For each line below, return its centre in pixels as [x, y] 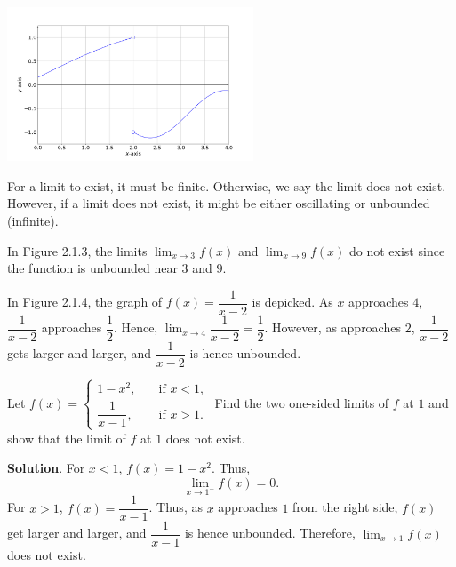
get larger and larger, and [77, 533]
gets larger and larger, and [80, 353]
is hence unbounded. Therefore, [270, 533]
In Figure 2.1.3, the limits [77, 250]
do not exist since [397, 250]
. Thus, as [176, 507]
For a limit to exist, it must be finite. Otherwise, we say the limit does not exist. [227, 185]
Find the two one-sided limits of [302, 402]
